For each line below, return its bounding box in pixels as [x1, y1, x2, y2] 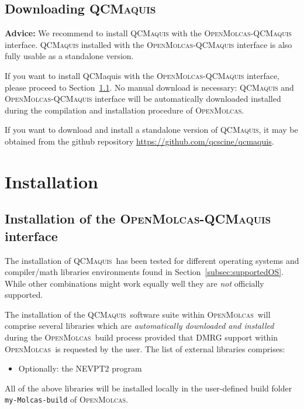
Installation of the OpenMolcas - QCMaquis [5, 209, 271, 228]
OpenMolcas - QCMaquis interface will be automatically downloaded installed [5, 92, 281, 105]
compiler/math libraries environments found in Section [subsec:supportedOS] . [5, 266, 284, 278]
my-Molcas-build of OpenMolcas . [5, 393, 129, 405]
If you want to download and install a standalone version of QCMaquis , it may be [5, 123, 298, 136]
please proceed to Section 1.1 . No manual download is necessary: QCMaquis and [5, 81, 294, 93]
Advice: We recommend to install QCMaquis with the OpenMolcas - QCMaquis [5, 27, 292, 39]
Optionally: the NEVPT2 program [18, 362, 142, 374]
